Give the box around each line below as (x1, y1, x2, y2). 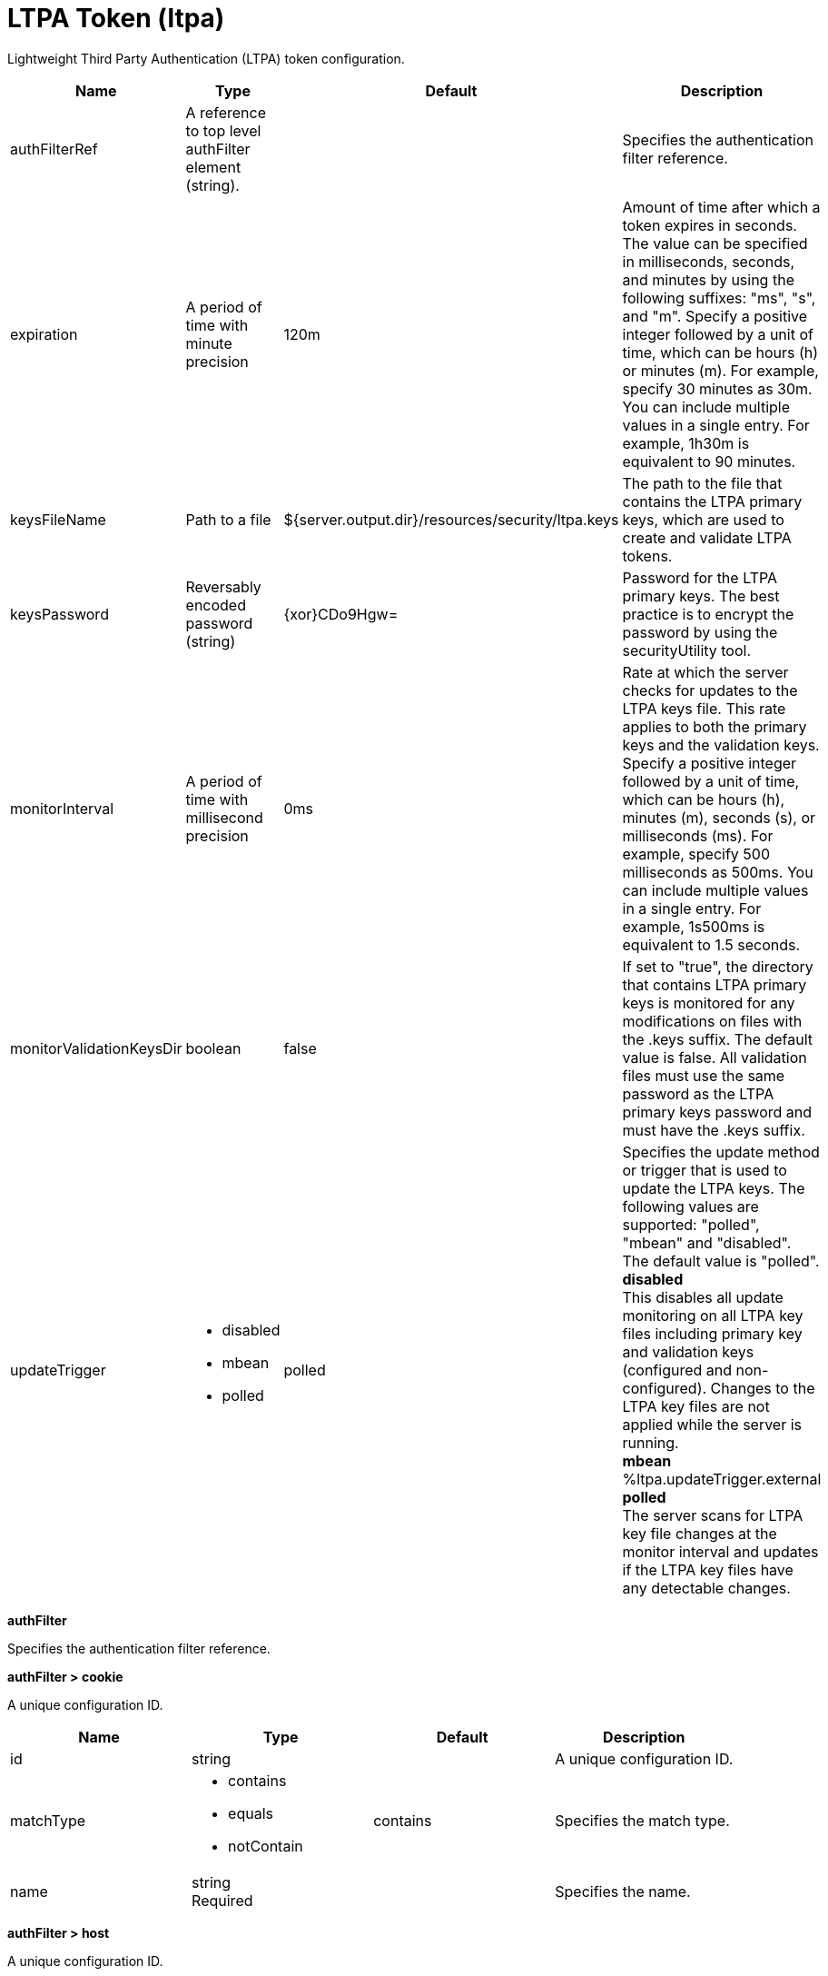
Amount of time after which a (622, 197, 821, 216)
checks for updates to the (622, 680, 798, 700)
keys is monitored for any (622, 993, 795, 1012)
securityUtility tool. (622, 640, 752, 660)
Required (192, 1891, 253, 1910)
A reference (185, 103, 266, 122)
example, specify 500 (622, 844, 771, 863)
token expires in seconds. (622, 215, 797, 234)
